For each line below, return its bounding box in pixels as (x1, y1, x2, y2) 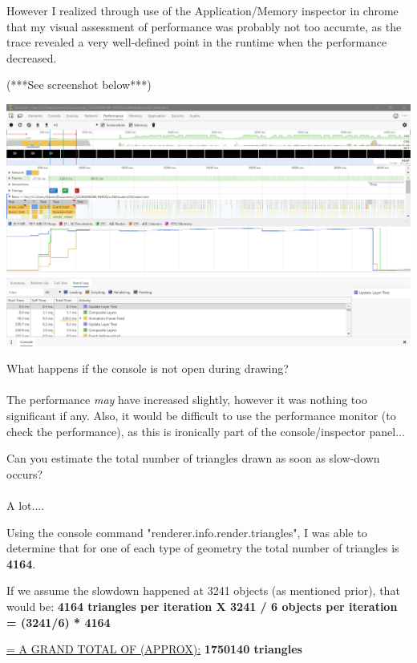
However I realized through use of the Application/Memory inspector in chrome (6, 2, 399, 18)
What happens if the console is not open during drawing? (6, 360, 289, 377)
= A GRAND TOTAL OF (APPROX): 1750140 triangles (6, 641, 302, 657)
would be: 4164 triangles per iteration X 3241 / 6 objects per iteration (6, 597, 398, 614)
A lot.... (6, 497, 45, 514)
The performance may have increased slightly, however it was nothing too (6, 391, 367, 408)
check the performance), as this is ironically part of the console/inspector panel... (6, 422, 405, 439)
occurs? (6, 465, 43, 482)
